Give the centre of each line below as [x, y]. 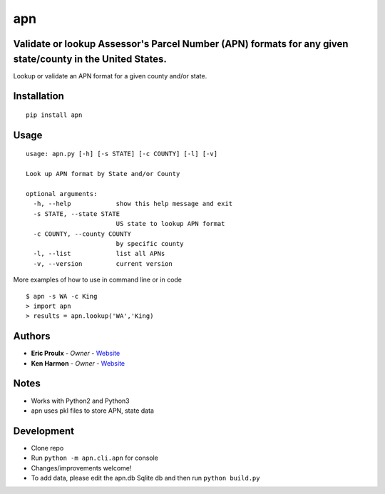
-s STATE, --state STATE [77, 213]
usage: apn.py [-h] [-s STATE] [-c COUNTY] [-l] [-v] [122, 154]
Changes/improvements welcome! [81, 468]
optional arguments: [62, 194]
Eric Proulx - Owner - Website [76, 354]
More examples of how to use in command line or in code [97, 280]
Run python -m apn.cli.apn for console [94, 458]
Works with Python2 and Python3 [80, 401]
